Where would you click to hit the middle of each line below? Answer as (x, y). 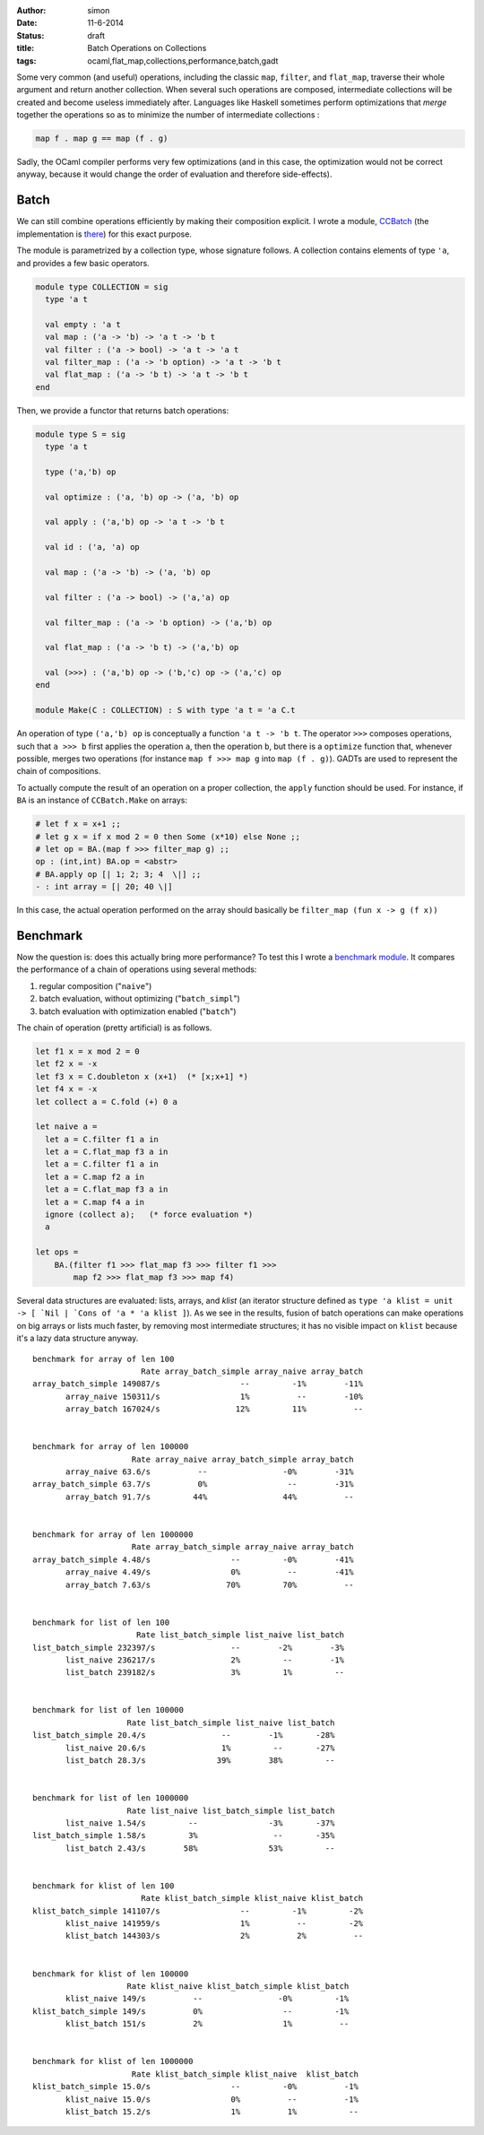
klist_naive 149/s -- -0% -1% (207, 1999)
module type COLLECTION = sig (102, 286)
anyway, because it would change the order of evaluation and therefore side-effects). (174, 174)
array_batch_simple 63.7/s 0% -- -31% (193, 1484)
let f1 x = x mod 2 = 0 (88, 1051)
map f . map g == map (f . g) (102, 139)
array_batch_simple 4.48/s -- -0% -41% (193, 1559)
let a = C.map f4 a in (95, 1202)
